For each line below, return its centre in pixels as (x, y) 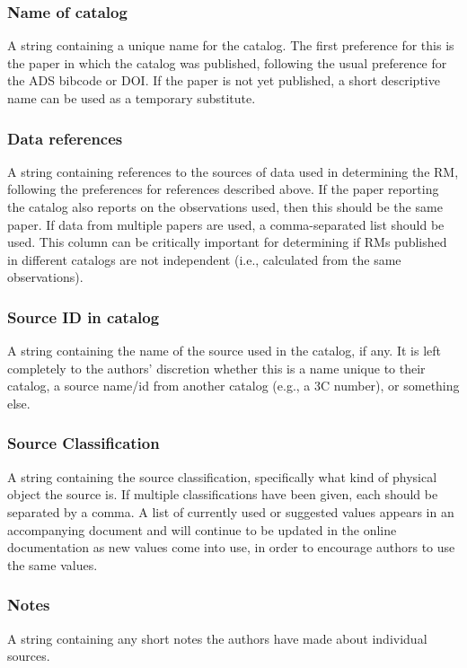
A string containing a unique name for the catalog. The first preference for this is (231, 45)
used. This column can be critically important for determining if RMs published (227, 242)
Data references (65, 138)
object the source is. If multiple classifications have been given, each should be (223, 494)
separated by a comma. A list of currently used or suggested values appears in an (231, 511)
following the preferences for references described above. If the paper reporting (223, 189)
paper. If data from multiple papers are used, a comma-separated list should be (226, 224)
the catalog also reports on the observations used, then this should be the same (225, 207)
